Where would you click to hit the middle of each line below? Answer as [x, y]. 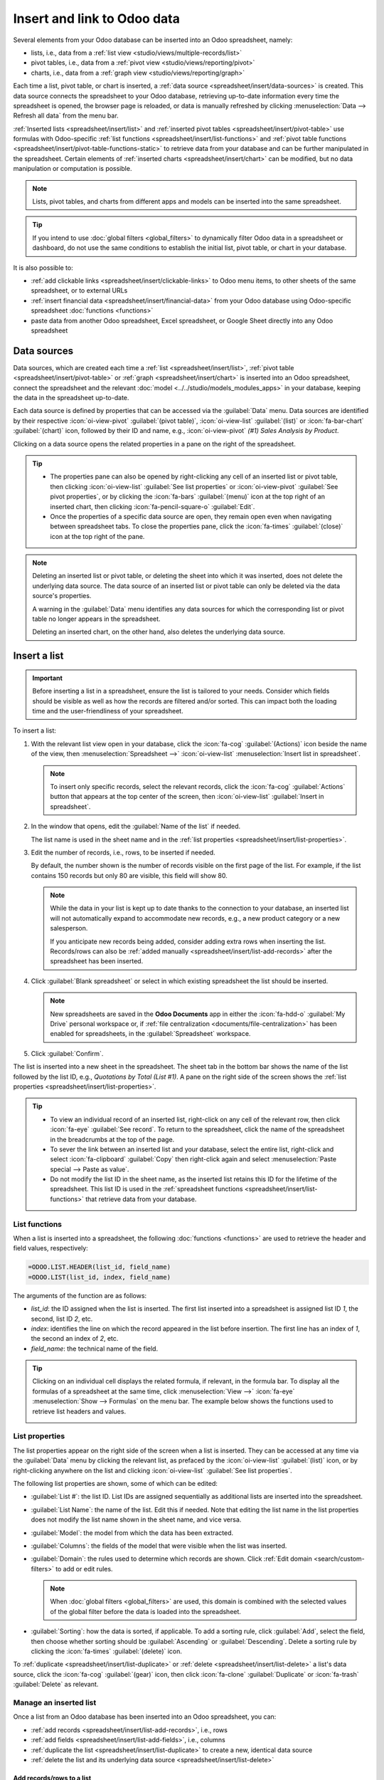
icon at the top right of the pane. [97, 536]
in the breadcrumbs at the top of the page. [112, 1139]
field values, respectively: [50, 1248]
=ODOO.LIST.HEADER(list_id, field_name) [99, 1267]
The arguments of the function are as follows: [80, 1295]
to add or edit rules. [84, 1569]
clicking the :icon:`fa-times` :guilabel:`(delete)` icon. [107, 1651]
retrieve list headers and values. [79, 1411]
